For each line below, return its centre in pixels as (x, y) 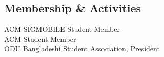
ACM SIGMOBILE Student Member (62, 29)
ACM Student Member (40, 39)
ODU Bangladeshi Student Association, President (82, 49)
